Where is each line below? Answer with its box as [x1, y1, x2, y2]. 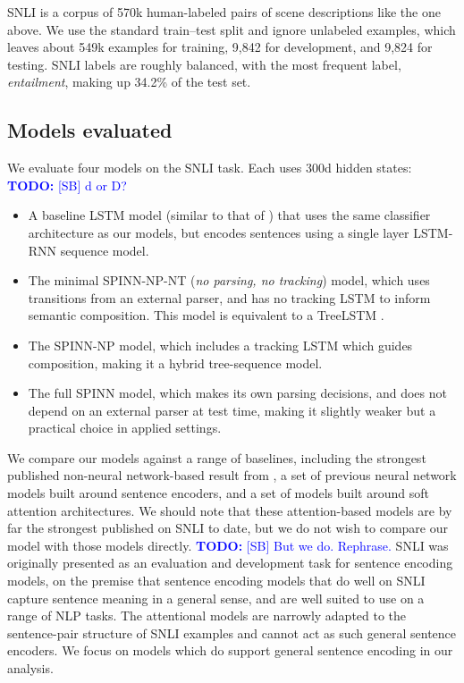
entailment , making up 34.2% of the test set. [7, 72, 251, 91]
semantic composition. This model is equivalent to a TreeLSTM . [28, 306, 384, 325]
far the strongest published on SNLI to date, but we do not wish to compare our [7, 519, 448, 537]
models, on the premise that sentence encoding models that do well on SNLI [7, 571, 426, 590]
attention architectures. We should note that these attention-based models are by [7, 501, 452, 519]
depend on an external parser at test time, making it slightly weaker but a [28, 401, 436, 419]
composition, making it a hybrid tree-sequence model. [28, 353, 323, 372]
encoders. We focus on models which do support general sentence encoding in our [7, 641, 453, 660]
